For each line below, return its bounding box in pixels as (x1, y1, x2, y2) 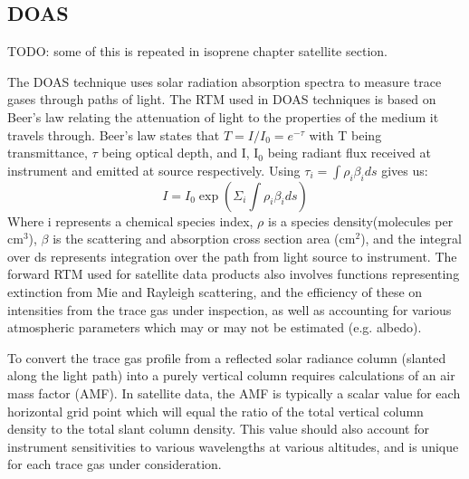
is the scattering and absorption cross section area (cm (53, 229, 356, 248)
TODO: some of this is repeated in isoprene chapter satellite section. (7, 42, 388, 61)
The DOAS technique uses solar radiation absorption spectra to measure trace (7, 72, 442, 91)
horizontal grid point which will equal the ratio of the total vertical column (7, 401, 424, 420)
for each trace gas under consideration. (7, 455, 222, 474)
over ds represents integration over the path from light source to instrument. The (7, 246, 457, 265)
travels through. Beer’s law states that (7, 125, 220, 144)
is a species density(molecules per (268, 211, 454, 230)
